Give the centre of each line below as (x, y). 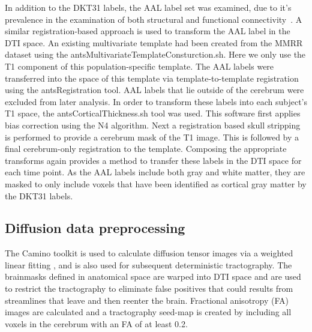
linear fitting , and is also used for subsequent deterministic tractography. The (148, 264)
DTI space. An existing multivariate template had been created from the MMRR (154, 42)
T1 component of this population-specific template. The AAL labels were (139, 66)
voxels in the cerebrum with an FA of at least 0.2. (96, 323)
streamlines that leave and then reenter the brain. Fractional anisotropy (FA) (147, 300)
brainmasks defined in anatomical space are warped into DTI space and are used (153, 276)
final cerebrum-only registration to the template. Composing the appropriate (146, 149)
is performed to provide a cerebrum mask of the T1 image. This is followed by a (152, 137)
